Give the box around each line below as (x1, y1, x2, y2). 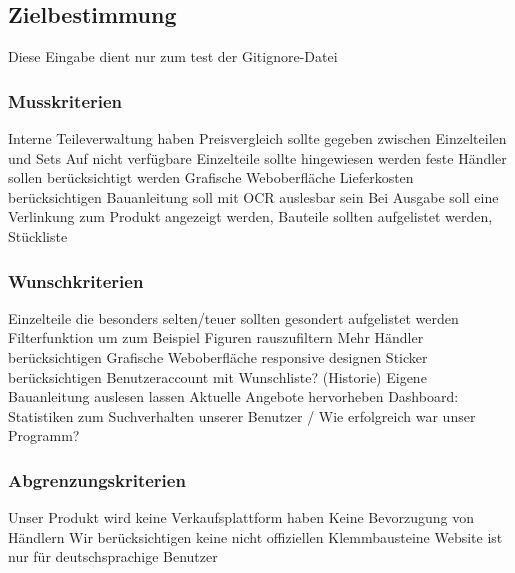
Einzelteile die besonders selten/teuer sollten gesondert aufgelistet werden (8, 307, 459, 328)
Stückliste (8, 225, 68, 246)
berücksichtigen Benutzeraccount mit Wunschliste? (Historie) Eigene (8, 366, 427, 387)
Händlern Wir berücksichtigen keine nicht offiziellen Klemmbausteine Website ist (8, 526, 503, 547)
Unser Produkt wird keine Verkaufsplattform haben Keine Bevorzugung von (8, 507, 474, 528)
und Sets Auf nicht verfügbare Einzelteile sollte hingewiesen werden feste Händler (8, 147, 507, 168)
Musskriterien (8, 88, 123, 113)
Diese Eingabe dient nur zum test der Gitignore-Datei (8, 46, 338, 67)
